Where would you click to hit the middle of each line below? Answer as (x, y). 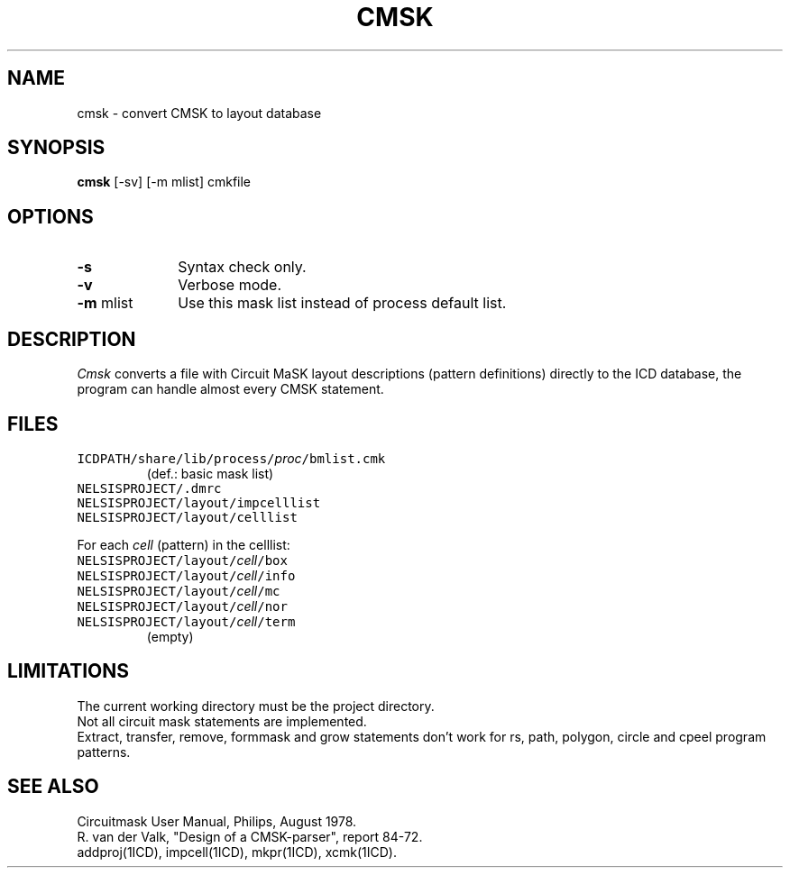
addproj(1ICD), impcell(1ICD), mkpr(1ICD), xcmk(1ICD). (237, 852)
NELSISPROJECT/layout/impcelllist (199, 502)
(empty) (170, 636)
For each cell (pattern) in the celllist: (184, 544)
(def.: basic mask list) (210, 473)
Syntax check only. (242, 267)
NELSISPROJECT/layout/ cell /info (186, 575)
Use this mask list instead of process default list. (342, 303)
